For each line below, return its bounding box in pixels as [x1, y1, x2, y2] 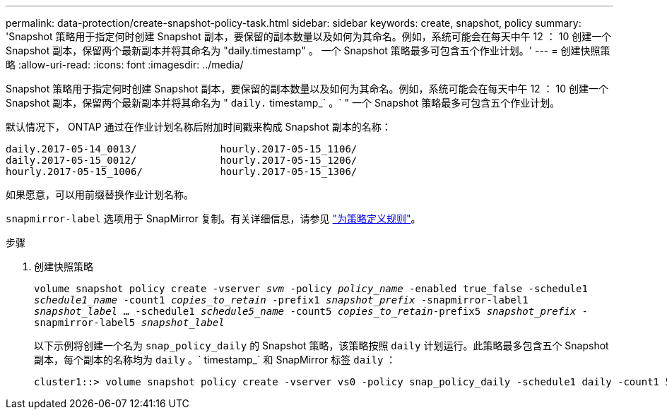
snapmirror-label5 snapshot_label [34, 317, 225, 328]
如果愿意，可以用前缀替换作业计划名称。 [6, 188, 194, 200]
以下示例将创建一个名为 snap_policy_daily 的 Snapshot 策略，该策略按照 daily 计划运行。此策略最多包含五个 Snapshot [34, 339, 609, 351]
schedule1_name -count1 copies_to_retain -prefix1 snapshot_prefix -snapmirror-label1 [34, 294, 529, 306]
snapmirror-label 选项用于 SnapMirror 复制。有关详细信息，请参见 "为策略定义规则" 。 [6, 212, 421, 224]
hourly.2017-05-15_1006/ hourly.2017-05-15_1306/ [6, 166, 358, 177]
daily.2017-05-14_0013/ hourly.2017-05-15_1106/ [6, 143, 358, 155]
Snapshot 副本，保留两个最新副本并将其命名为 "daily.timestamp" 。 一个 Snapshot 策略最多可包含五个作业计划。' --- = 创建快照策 [6, 44, 610, 56]
